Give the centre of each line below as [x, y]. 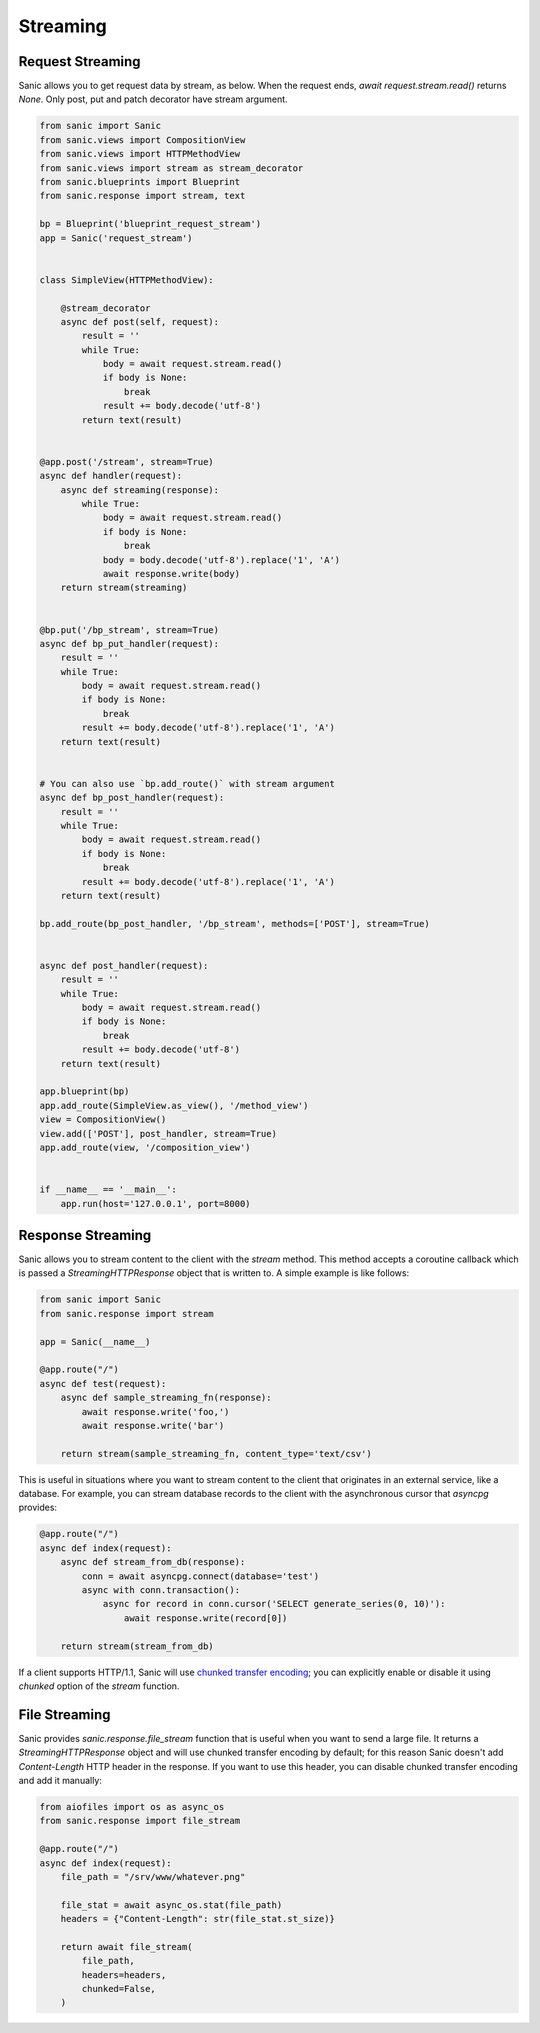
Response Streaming [85, 1235]
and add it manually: [60, 1781]
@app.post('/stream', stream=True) [126, 461]
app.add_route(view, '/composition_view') [145, 1147]
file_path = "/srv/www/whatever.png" [153, 1876]
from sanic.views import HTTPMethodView [139, 154]
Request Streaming [79, 61]
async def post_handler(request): [124, 965]
